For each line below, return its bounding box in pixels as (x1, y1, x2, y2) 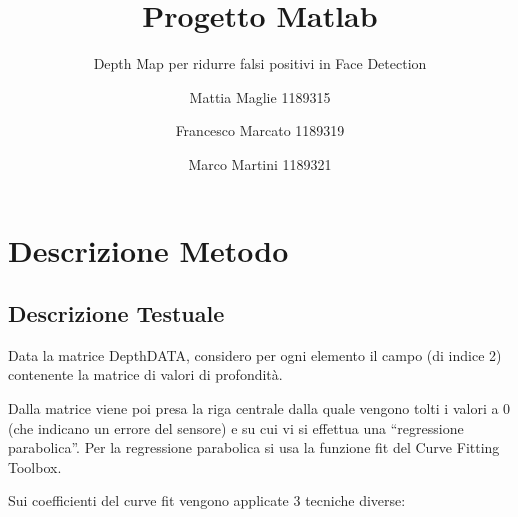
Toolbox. (8, 456, 62, 477)
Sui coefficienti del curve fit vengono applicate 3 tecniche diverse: (8, 490, 406, 511)
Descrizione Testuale (8, 298, 225, 329)
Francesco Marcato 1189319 (175, 120, 345, 141)
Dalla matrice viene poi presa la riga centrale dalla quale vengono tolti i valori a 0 (8, 398, 511, 419)
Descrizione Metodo (8, 229, 289, 270)
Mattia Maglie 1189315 (189, 86, 331, 107)
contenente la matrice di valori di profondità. (8, 364, 283, 385)
